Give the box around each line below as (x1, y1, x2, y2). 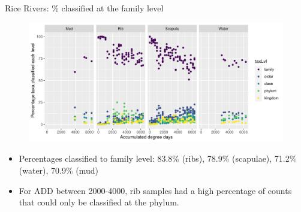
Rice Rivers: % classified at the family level (5, 2, 164, 14)
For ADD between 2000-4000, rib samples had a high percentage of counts (19, 184, 292, 196)
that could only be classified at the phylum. (19, 196, 179, 208)
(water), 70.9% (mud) (19, 163, 99, 176)
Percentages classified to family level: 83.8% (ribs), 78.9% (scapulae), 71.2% (19, 152, 297, 165)
